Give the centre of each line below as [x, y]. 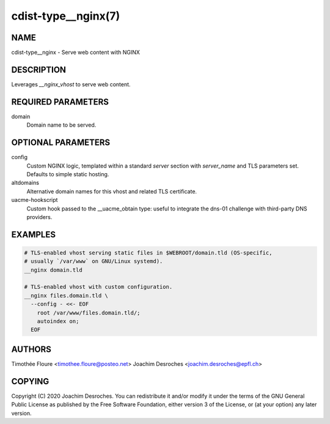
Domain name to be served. [61, 125]
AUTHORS [31, 349]
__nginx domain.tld [53, 270]
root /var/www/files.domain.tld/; [89, 313]
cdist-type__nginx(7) [66, 16]
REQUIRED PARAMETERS [60, 102]
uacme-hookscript [35, 200]
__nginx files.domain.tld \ [66, 296]
